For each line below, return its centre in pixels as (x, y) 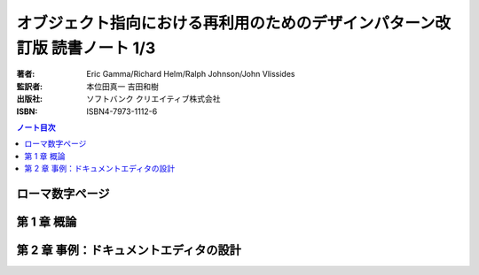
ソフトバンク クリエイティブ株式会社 (153, 99)
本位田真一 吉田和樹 (122, 86)
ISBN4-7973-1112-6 (122, 111)
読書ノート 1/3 (103, 48)
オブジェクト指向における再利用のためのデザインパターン (226, 23)
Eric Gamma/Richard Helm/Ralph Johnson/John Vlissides (191, 74)
